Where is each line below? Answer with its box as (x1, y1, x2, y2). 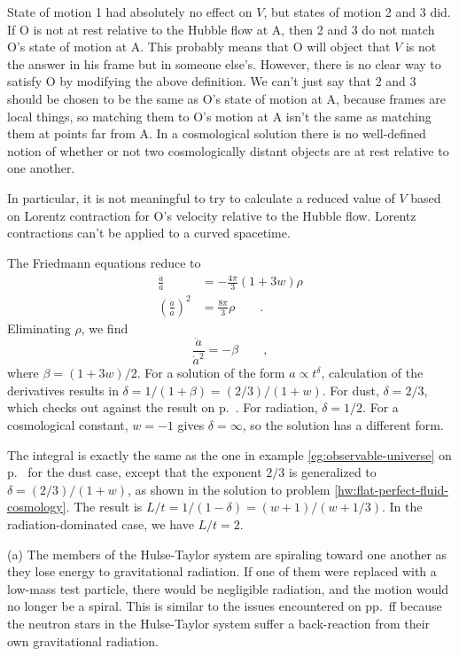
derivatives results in (7, 380, 119, 399)
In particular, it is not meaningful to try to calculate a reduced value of (7, 188, 395, 207)
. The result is (66, 497, 143, 516)
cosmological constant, (7, 416, 128, 433)
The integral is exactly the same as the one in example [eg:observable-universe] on (7, 445, 452, 464)
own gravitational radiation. (7, 631, 159, 650)
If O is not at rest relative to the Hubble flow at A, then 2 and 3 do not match (7, 20, 435, 38)
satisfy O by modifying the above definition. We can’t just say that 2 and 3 (7, 72, 416, 90)
